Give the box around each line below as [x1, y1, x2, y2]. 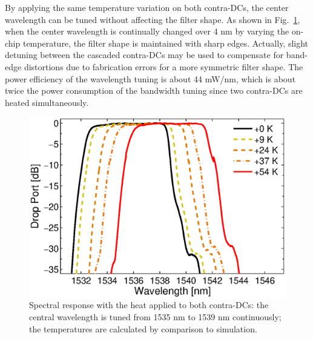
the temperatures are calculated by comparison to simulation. [29, 322, 257, 335]
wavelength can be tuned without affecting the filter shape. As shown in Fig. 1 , [5, 13, 300, 25]
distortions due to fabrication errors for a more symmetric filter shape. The [24, 60, 303, 73]
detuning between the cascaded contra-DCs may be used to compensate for [5, 48, 284, 61]
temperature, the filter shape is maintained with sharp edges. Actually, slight [22, 36, 309, 49]
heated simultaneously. [5, 96, 89, 108]
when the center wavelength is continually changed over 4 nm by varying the [5, 25, 289, 38]
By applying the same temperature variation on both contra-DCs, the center [5, 1, 289, 13]
